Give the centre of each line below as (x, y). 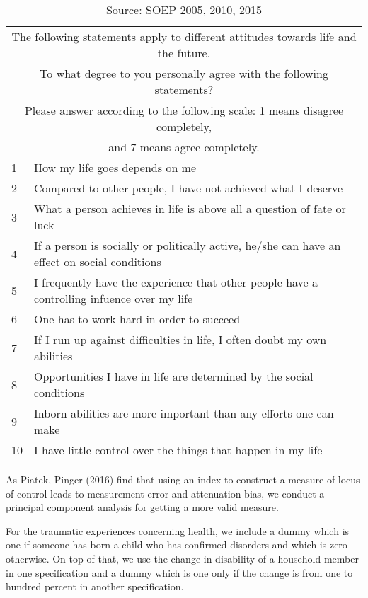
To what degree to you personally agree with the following (184, 73)
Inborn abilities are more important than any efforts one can (184, 413)
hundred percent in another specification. (95, 586)
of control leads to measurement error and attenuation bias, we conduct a (165, 493)
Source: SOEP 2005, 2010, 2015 (184, 10)
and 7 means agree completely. (184, 147)
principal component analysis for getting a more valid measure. (142, 507)
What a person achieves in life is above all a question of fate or (190, 208)
